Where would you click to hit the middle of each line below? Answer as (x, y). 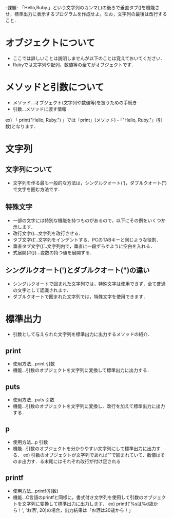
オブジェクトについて (50, 43)
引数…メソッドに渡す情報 (40, 109)
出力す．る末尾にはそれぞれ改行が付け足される (71, 461)
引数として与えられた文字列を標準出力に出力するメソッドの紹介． (82, 334)
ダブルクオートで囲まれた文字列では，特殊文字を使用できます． (80, 297)
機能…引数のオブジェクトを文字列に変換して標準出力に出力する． (82, 370)
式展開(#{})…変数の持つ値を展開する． (53, 252)
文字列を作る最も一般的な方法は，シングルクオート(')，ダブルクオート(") (90, 183)
